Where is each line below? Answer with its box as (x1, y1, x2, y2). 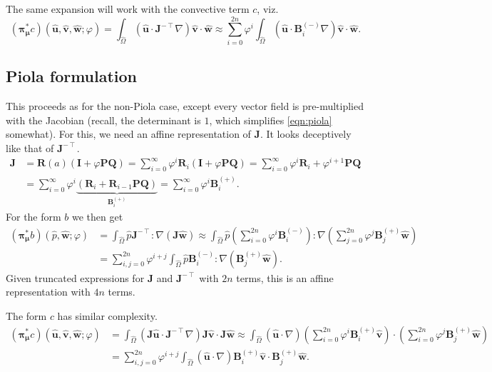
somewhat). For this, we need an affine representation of (6, 126, 251, 141)
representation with (6, 284, 91, 299)
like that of (6, 140, 54, 155)
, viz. (257, 1, 279, 16)
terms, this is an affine (236, 270, 334, 285)
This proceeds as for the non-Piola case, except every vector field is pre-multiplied (6, 98, 364, 113)
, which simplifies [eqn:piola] (209, 112, 332, 127)
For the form (6, 209, 61, 224)
